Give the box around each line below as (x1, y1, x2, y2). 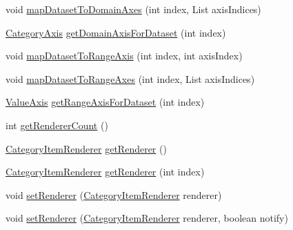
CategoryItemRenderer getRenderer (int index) (6, 164, 205, 179)
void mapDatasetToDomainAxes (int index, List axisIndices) (6, 2, 261, 16)
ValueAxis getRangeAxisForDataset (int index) (6, 95, 205, 109)
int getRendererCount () (6, 117, 108, 132)
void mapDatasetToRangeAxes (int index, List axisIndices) (6, 71, 255, 86)
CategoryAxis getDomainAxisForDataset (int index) (6, 25, 226, 39)
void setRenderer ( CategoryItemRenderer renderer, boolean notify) (6, 211, 288, 225)
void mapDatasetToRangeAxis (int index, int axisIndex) (6, 48, 243, 63)
